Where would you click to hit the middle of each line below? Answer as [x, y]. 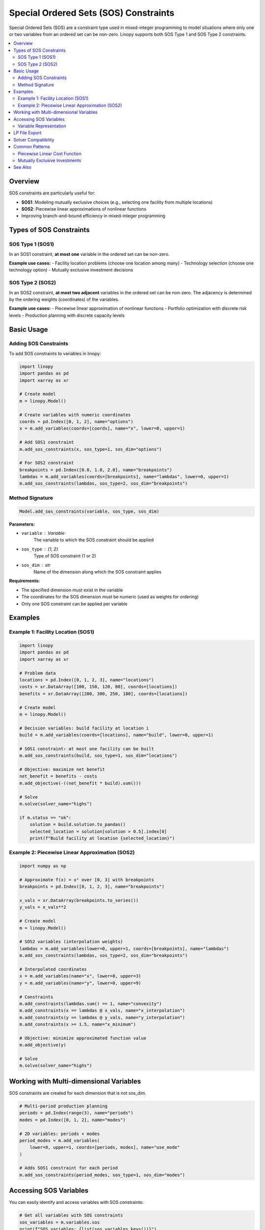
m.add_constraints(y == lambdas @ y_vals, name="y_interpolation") [102, 1017]
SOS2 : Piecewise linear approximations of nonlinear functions [84, 209]
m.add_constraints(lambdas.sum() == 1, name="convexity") [91, 1003]
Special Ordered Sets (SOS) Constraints [92, 13]
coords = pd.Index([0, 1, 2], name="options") [76, 421]
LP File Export [27, 133]
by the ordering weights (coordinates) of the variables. [64, 299]
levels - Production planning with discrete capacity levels [67, 315]
